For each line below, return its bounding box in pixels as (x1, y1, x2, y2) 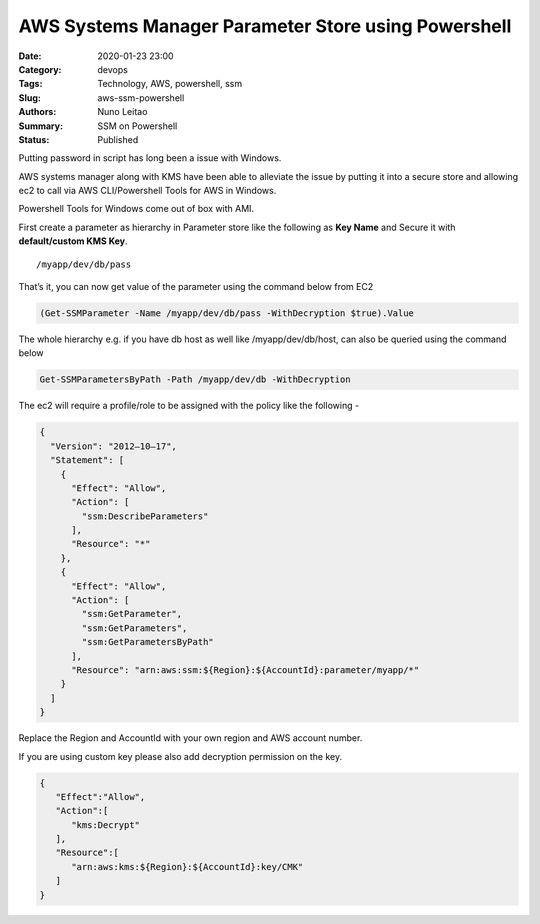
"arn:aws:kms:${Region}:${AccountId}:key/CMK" (71, 861, 304, 872)
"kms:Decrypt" (71, 819, 140, 830)
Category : (18, 63, 62, 75)
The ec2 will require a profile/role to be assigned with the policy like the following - (18, 400, 360, 412)
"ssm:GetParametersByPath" (81, 636, 214, 648)
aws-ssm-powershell (97, 91, 185, 104)
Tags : (18, 78, 43, 90)
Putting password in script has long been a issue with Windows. (18, 152, 282, 164)
